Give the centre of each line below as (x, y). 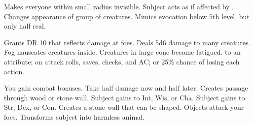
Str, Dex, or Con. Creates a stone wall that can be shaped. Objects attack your (124, 107)
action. (14, 71)
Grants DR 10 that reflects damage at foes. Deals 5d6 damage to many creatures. (127, 42)
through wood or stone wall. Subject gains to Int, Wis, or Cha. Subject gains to (125, 97)
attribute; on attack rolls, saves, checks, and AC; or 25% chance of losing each (122, 61)
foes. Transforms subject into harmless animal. (74, 116)
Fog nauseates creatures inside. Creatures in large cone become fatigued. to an (122, 52)
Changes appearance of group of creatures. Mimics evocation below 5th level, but (127, 16)
